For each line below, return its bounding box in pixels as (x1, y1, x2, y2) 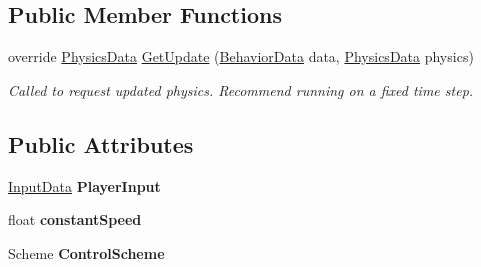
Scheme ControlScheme (8, 242, 165, 263)
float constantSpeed (8, 209, 142, 230)
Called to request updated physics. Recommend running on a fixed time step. (8, 79, 474, 100)
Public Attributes (8, 128, 194, 159)
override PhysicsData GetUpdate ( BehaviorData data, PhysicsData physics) (8, 46, 474, 67)
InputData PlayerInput (8, 175, 161, 196)
